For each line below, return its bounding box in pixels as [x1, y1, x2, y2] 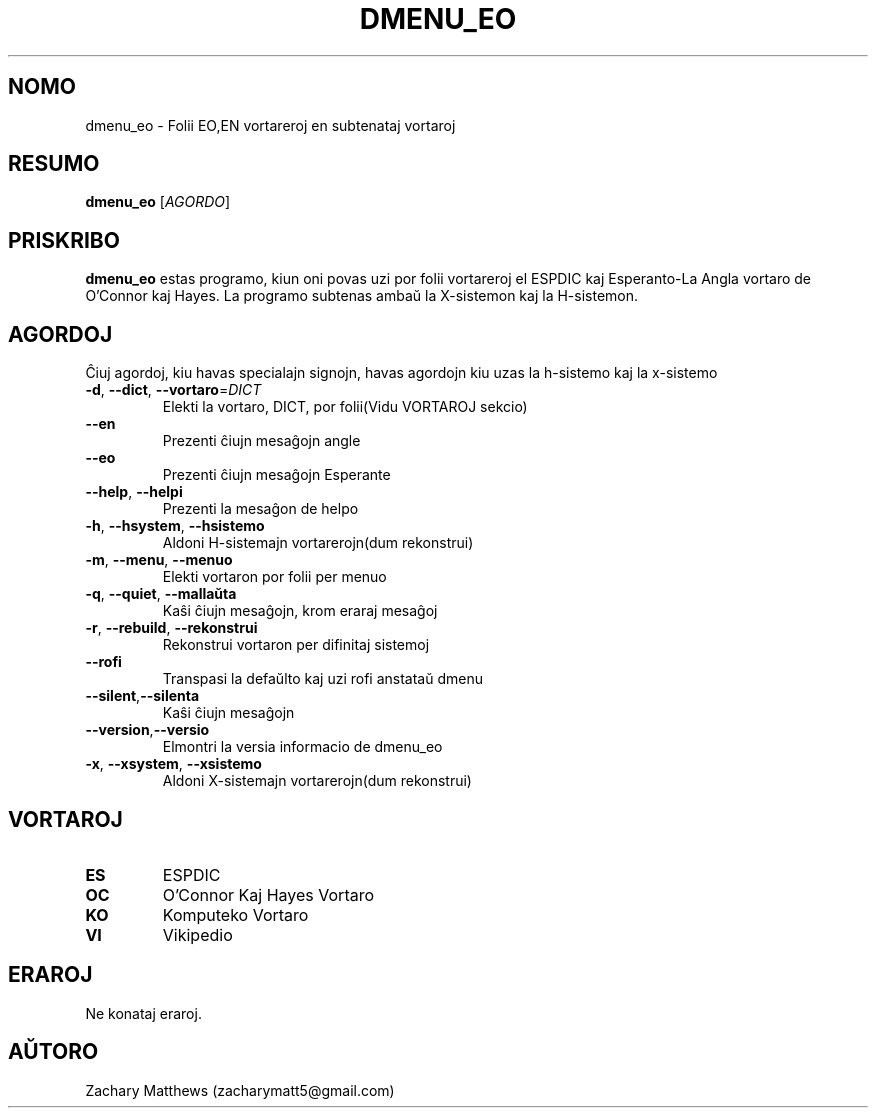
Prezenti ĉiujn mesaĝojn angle [162, 432, 361, 450]
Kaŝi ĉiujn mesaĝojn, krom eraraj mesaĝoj [162, 602, 438, 620]
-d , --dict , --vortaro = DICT [85, 381, 262, 399]
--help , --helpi [85, 483, 183, 501]
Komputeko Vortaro [162, 904, 309, 925]
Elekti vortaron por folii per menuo [162, 568, 387, 586]
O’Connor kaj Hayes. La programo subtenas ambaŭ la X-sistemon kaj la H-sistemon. [85, 287, 639, 305]
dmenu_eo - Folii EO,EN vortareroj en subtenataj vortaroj [85, 116, 456, 134]
